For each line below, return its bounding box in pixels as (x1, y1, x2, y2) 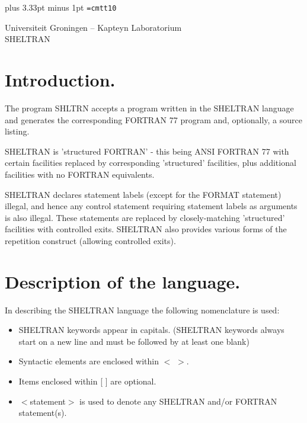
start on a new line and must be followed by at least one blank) (18, 335, 250, 347)
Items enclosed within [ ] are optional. (18, 375, 156, 387)
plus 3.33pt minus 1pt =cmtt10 (5, 1, 117, 13)
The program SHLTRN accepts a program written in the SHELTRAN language (5, 101, 294, 114)
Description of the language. (5, 269, 241, 293)
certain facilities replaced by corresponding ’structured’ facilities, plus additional (5, 156, 296, 169)
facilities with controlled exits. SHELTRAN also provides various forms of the (5, 223, 287, 235)
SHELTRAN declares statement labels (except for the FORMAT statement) (5, 188, 282, 200)
